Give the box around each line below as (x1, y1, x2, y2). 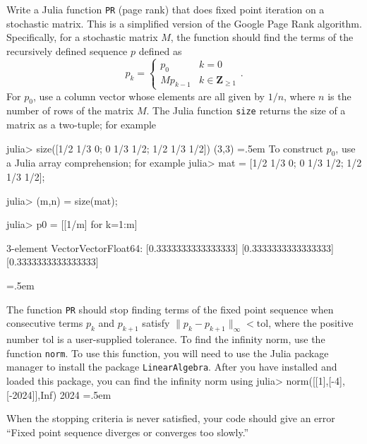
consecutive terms (6, 316, 83, 330)
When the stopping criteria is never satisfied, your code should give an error (6, 411, 335, 426)
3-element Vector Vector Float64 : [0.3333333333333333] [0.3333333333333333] (6, 240, 334, 255)
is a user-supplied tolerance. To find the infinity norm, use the (57, 332, 325, 347)
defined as (138, 43, 182, 58)
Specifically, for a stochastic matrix (6, 30, 158, 44)
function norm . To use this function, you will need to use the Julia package (6, 345, 329, 360)
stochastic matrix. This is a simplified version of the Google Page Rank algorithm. (6, 16, 362, 30)
